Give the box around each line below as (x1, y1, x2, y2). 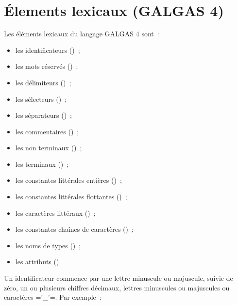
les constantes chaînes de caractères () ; (15, 224, 134, 234)
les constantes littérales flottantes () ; (15, 192, 127, 202)
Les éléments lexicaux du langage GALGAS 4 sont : (4, 29, 159, 39)
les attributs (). (15, 257, 61, 267)
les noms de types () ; (15, 240, 81, 250)
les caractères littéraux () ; (15, 208, 96, 218)
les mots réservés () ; (15, 61, 78, 71)
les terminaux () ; (15, 159, 69, 169)
